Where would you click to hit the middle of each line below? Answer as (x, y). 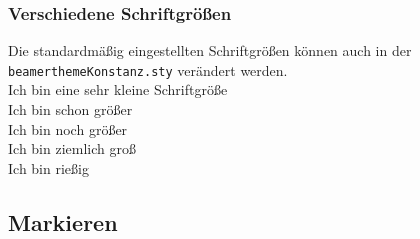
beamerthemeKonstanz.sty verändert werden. (148, 69)
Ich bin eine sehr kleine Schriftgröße (118, 89)
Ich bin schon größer (70, 109)
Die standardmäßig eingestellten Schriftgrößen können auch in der (210, 50)
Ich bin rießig (48, 167)
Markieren (63, 221)
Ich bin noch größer (68, 128)
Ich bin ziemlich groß (72, 148)
